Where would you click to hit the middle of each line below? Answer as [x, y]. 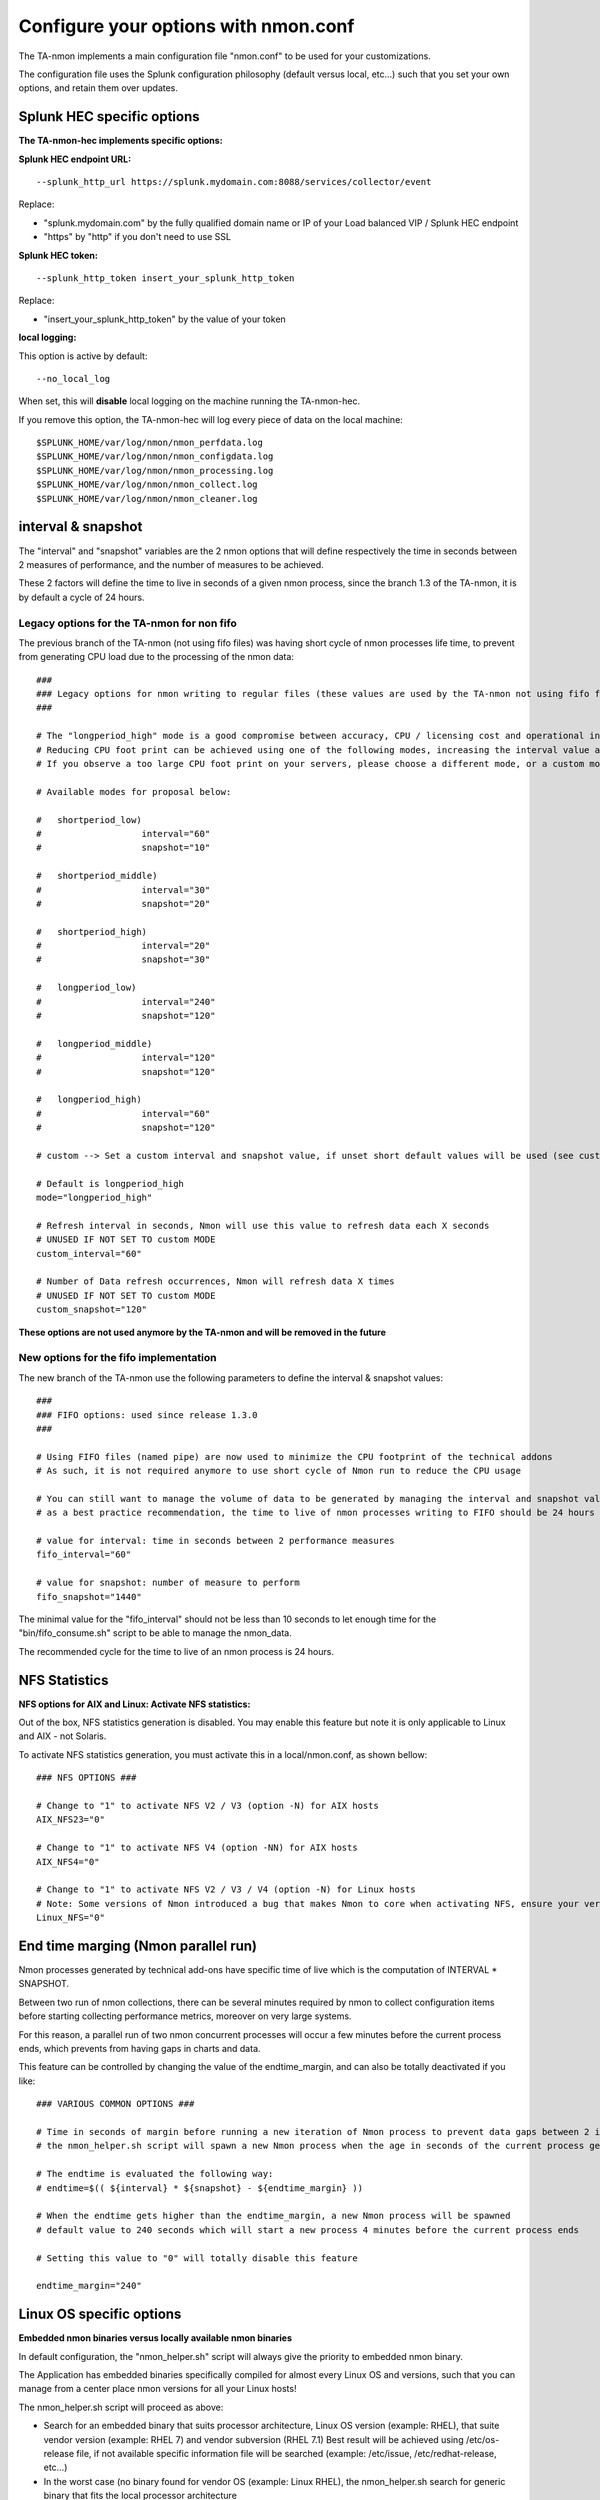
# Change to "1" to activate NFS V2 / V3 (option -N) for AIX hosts [207, 1806]
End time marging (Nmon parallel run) [138, 1945]
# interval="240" [126, 1001]
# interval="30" [123, 889]
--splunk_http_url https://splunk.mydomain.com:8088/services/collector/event [234, 182]
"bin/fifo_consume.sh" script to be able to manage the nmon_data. [155, 1633]
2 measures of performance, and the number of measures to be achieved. [171, 564]
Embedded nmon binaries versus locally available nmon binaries [155, 2338]
